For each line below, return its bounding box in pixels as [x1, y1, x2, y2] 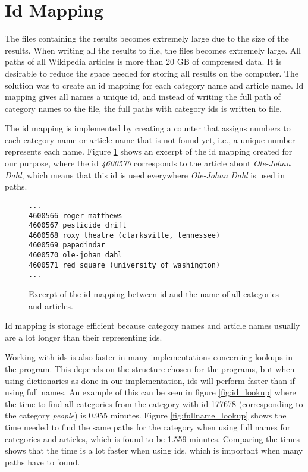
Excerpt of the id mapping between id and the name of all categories [29, 288, 279, 300]
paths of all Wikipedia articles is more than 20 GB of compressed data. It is [5, 55, 282, 68]
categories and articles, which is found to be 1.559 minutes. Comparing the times [5, 432, 300, 445]
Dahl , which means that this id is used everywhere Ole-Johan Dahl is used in [5, 168, 285, 181]
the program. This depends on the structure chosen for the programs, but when [5, 363, 295, 375]
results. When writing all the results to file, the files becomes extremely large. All [5, 43, 301, 56]
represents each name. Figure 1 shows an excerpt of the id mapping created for [5, 145, 293, 158]
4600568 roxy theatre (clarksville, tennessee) [29, 231, 221, 240]
